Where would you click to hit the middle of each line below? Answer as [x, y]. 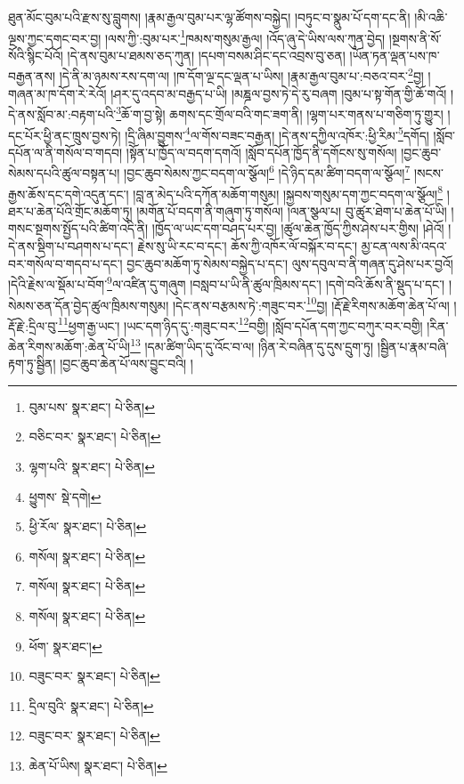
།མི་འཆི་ [431, 17]
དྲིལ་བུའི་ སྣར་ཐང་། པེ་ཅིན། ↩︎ [91, 705]
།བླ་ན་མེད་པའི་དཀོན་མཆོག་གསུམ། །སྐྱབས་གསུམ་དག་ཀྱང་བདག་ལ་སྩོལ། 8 [288, 192]
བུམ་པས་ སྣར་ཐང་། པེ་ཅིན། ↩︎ [92, 406]
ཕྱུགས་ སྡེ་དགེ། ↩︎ [65, 496]
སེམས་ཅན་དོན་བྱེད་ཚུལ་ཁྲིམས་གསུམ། [89, 305]
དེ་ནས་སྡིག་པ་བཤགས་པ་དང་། [71, 246]
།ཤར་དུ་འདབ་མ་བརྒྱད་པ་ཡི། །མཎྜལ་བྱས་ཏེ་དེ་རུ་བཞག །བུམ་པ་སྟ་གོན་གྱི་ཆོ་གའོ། [279, 93]
